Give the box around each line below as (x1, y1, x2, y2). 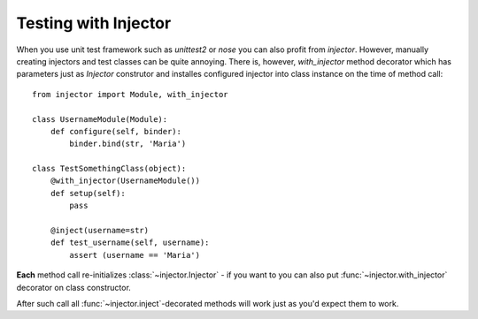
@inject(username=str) (50, 225, 150, 236)
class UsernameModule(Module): (32, 114, 168, 124)
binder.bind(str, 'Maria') (69, 139, 187, 149)
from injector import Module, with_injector (32, 89, 229, 99)
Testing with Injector (16, 13, 172, 33)
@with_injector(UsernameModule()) (50, 176, 201, 186)
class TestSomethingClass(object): (32, 163, 187, 174)
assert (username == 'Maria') (69, 250, 201, 260)
